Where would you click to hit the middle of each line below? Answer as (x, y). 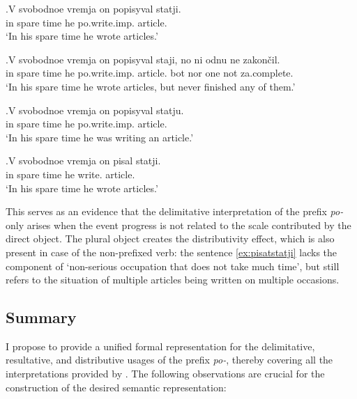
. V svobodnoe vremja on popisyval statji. (93, 8)
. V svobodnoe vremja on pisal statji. (83, 161)
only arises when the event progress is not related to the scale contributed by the (178, 225)
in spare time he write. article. (70, 174)
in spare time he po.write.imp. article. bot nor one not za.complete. (150, 73)
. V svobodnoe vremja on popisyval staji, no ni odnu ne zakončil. (143, 59)
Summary (41, 317)
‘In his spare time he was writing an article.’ (100, 137)
